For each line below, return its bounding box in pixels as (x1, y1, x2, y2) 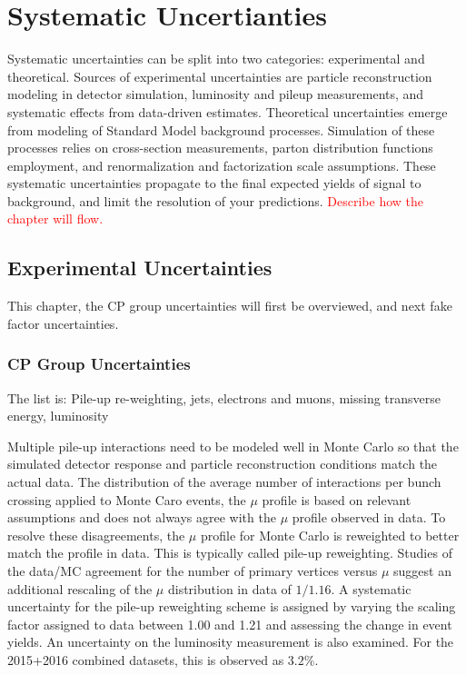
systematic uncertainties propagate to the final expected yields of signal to (7, 174, 421, 193)
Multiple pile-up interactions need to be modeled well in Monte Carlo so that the (7, 436, 459, 455)
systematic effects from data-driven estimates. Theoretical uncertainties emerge (7, 102, 448, 121)
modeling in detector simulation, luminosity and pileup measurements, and (7, 84, 424, 104)
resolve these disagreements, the (7, 525, 185, 544)
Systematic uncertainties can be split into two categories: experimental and (7, 49, 425, 68)
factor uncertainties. (7, 313, 119, 333)
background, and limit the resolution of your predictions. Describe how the (7, 191, 423, 210)
